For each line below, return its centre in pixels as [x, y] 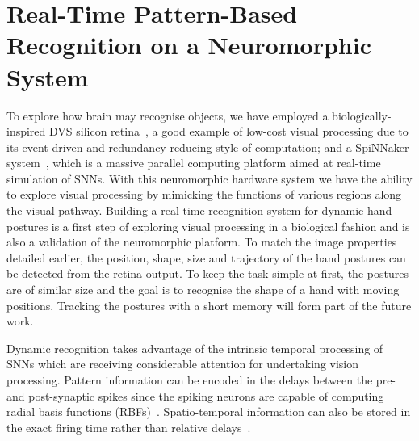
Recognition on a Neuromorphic [189, 45]
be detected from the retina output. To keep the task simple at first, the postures [207, 273]
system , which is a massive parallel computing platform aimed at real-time [194, 163]
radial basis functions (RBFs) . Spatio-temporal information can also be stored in [209, 412]
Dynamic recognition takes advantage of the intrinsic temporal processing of [195, 348]
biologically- [362, 115]
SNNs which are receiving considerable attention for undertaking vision [183, 364]
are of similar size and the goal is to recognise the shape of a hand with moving [203, 290]
